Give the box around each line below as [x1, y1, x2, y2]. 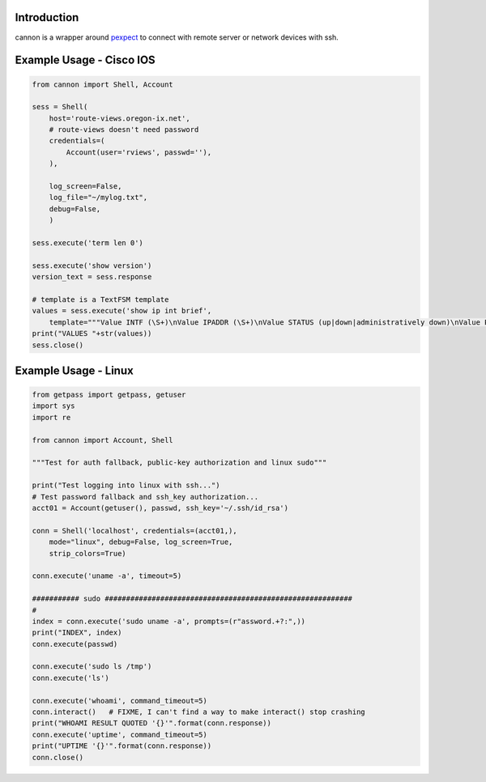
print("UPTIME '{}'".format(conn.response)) [32, 742, 212, 750]
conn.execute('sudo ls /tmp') [32, 662, 152, 671]
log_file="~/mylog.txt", [49, 193, 148, 202]
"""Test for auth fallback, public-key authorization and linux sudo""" [32, 458, 327, 467]
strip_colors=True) [49, 549, 127, 558]
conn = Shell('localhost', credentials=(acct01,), [32, 526, 238, 535]
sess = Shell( [32, 102, 88, 112]
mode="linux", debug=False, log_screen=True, [49, 538, 233, 546]
